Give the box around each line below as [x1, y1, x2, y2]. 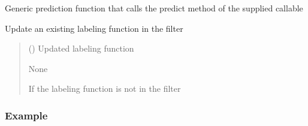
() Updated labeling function [28, 42, 134, 55]
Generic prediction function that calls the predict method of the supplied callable [5, 2, 303, 14]
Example [5, 107, 48, 122]
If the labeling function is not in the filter [28, 82, 181, 95]
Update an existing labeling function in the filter [5, 22, 183, 34]
